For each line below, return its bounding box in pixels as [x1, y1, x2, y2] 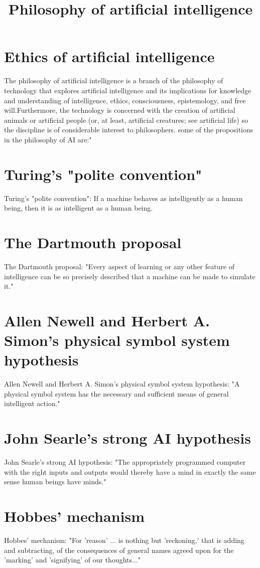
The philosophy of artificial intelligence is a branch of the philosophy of [4, 75, 223, 86]
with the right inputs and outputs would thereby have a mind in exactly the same [4, 466, 256, 477]
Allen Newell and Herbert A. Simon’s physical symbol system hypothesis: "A [4, 378, 240, 389]
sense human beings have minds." [4, 476, 106, 487]
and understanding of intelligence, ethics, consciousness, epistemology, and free [4, 95, 246, 105]
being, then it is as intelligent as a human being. [4, 203, 153, 213]
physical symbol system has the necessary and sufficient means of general [4, 388, 229, 399]
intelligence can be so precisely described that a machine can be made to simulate [4, 271, 255, 281]
